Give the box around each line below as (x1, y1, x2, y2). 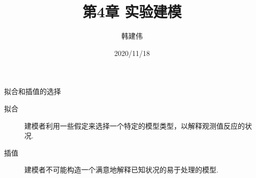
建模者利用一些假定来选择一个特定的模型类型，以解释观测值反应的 (24, 120, 245, 131)
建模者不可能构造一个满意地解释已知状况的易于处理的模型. (24, 164, 218, 175)
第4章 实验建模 (82, 1, 182, 22)
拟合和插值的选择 (4, 86, 61, 97)
